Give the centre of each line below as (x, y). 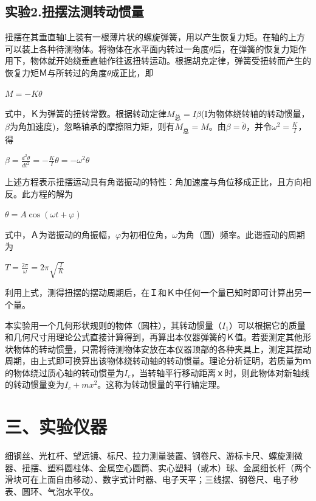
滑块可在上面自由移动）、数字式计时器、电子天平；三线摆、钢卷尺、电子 (147, 479)
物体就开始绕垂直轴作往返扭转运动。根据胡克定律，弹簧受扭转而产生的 (170, 61)
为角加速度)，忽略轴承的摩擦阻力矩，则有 (92, 126)
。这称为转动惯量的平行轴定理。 (161, 384)
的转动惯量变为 (35, 384)
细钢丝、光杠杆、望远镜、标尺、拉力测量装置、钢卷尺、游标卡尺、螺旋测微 (154, 456)
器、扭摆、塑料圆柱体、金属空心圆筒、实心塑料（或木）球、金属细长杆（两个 (158, 467)
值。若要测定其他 (269, 337)
